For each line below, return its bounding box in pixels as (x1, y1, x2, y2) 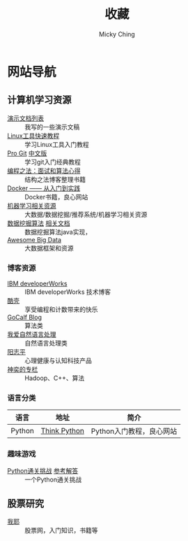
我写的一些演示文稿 (24, 122, 80, 131)
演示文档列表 (7, 113, 44, 122)
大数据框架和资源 (24, 244, 74, 252)
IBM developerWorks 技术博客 (24, 288, 111, 296)
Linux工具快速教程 (7, 131, 60, 140)
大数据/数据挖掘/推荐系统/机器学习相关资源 (24, 210, 148, 218)
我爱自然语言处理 (7, 330, 56, 339)
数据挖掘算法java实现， (24, 227, 92, 236)
